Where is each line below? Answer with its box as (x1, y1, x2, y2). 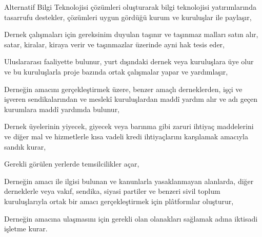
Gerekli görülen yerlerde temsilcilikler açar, (4, 158, 139, 169)
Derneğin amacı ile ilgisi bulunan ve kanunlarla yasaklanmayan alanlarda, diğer (4, 175, 254, 186)
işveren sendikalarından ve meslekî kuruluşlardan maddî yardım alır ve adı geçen (4, 94, 258, 104)
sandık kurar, (4, 141, 46, 152)
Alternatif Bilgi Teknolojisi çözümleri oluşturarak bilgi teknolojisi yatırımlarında (4, 2, 256, 12)
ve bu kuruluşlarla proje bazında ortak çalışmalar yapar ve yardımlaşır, (4, 66, 228, 77)
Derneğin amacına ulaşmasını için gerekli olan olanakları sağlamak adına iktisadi (4, 213, 258, 224)
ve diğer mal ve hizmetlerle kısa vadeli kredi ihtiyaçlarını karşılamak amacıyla (4, 131, 248, 141)
